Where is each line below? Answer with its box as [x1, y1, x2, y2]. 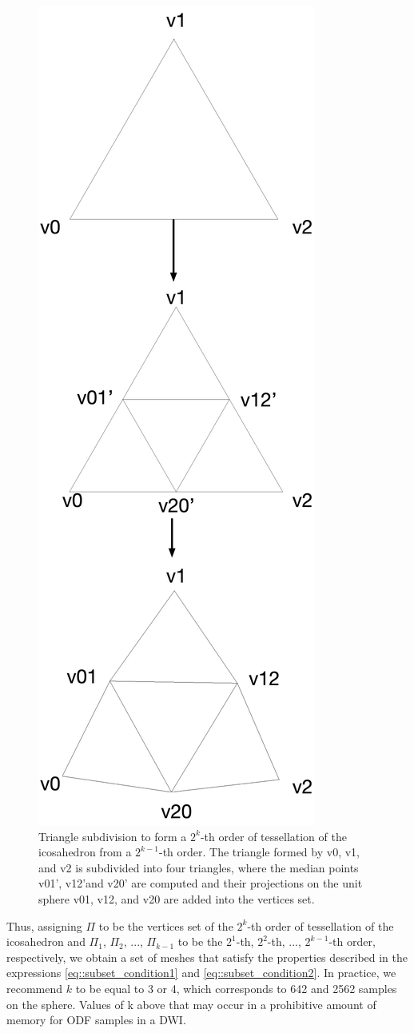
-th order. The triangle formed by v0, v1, [158, 844, 360, 860]
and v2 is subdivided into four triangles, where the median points [38, 859, 359, 875]
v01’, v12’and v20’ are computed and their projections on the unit [38, 875, 363, 891]
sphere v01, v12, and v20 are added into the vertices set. [38, 890, 315, 907]
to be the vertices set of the [98, 917, 233, 934]
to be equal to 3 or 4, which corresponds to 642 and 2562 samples [75, 979, 397, 996]
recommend [6, 979, 63, 996]
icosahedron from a [38, 844, 132, 860]
